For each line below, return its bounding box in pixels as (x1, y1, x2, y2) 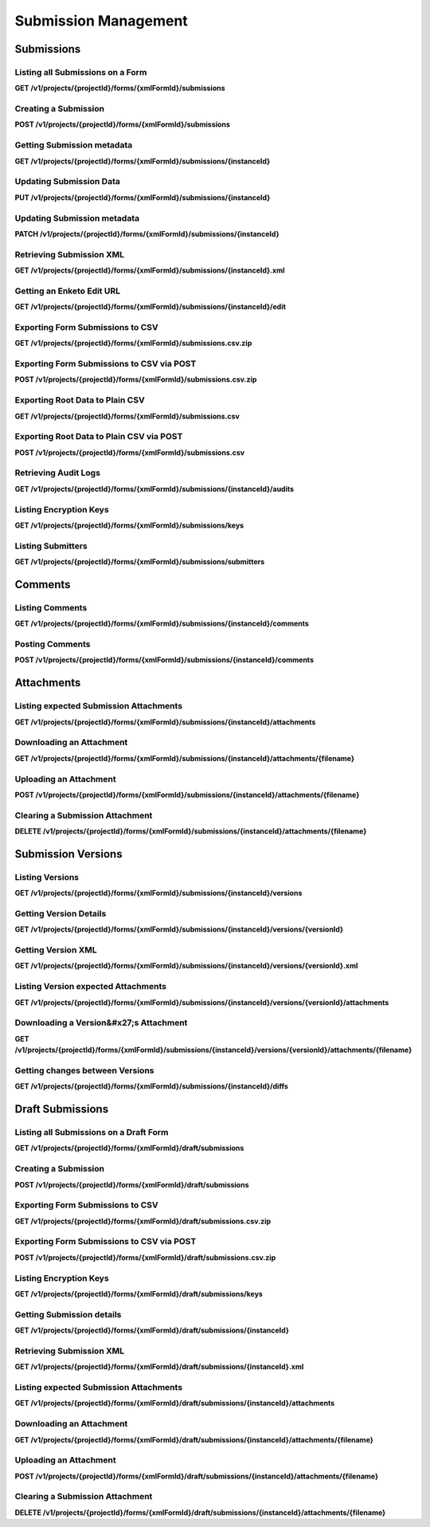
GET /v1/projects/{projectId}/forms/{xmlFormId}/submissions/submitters (14, 557, 265, 567)
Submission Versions (14, 847, 123, 861)
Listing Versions (14, 871, 80, 882)
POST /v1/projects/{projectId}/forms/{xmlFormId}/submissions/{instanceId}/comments (14, 655, 315, 665)
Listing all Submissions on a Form (14, 66, 147, 77)
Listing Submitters (14, 540, 88, 552)
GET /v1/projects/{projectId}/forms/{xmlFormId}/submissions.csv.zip (14, 339, 252, 348)
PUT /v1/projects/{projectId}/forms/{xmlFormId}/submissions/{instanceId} (14, 192, 271, 202)
